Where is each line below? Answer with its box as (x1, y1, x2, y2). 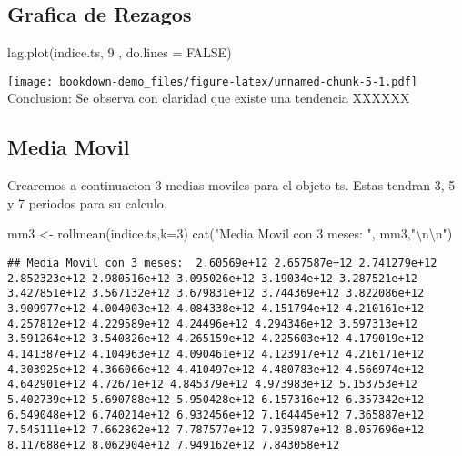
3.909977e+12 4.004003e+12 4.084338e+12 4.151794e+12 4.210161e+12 (7, 302, 425, 315)
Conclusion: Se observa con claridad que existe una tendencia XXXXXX (7, 88, 410, 107)
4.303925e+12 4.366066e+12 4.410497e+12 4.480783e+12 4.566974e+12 (7, 362, 425, 376)
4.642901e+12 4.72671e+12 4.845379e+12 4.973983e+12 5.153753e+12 (7, 378, 418, 391)
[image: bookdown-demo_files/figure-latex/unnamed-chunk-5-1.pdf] (7, 75, 418, 88)
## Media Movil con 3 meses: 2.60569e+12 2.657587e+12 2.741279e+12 (7, 257, 437, 270)
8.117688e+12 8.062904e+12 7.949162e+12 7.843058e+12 (7, 438, 340, 451)
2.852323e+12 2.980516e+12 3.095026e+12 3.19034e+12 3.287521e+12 (7, 271, 418, 285)
